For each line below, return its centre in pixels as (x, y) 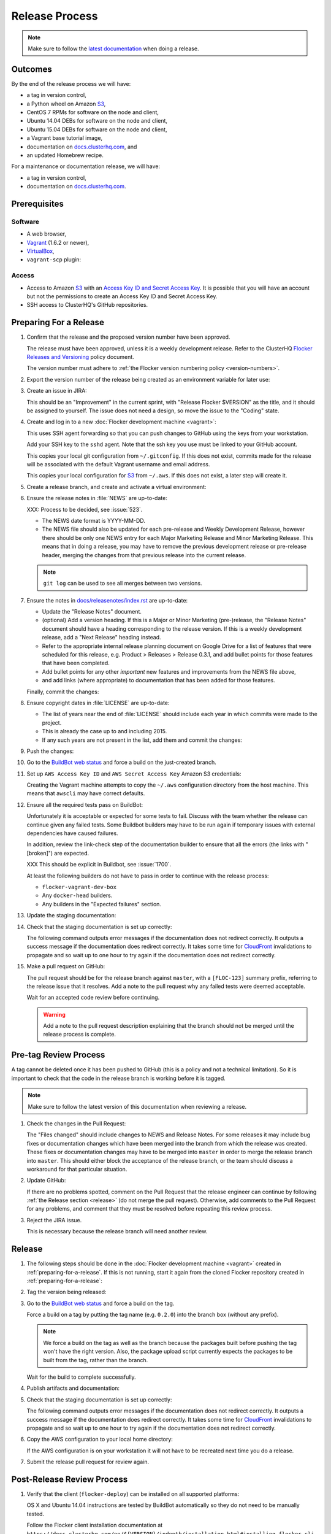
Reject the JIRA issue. (54, 1220)
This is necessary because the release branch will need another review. (117, 1231)
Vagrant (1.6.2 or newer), (58, 242)
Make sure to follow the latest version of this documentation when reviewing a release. (137, 1106)
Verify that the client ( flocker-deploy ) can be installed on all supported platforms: (133, 1494)
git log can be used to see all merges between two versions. (123, 584)
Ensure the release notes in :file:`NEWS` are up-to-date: (97, 498)
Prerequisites (37, 203)
